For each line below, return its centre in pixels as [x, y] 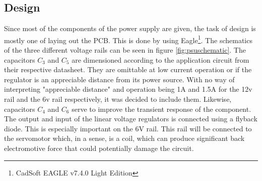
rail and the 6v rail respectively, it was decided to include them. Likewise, [118, 99]
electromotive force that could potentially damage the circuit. [99, 148]
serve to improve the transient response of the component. [161, 109]
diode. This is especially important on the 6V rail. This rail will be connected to [128, 128]
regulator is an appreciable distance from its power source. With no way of [119, 79]
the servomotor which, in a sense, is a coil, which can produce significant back [124, 138]
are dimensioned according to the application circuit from [160, 59]
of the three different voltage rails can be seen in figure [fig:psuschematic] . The [125, 50]
